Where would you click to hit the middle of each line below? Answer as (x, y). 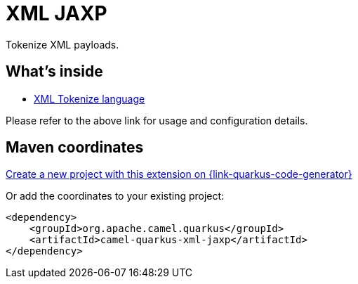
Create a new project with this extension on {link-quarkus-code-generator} (179, 174)
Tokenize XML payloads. (62, 44)
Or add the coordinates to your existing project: (115, 196)
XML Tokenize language (89, 98)
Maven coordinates (75, 148)
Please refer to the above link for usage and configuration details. (157, 120)
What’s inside (54, 72)
